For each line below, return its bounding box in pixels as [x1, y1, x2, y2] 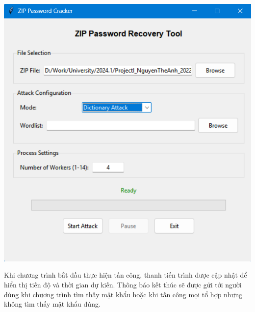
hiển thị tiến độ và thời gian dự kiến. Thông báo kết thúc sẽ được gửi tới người [4, 280, 242, 290]
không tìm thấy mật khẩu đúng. [4, 299, 101, 309]
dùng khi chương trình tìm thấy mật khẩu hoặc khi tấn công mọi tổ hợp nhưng [4, 289, 243, 299]
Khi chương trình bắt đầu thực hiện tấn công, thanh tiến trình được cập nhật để [4, 270, 247, 280]
